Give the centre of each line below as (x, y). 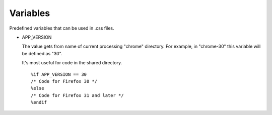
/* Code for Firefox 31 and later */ (78, 95)
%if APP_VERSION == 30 (59, 74)
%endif (39, 102)
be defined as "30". (42, 53)
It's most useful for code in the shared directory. (72, 63)
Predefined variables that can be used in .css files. (62, 28)
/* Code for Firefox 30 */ (64, 81)
